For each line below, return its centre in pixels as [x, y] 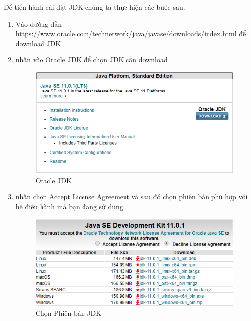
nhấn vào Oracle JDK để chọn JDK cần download [91, 60]
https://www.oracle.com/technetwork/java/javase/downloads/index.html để [131, 33]
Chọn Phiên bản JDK [68, 313]
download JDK [38, 43]
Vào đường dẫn [39, 23]
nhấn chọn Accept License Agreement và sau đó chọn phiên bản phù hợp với [131, 197]
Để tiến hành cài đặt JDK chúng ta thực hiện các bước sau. [95, 7]
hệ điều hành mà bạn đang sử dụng [69, 206]
